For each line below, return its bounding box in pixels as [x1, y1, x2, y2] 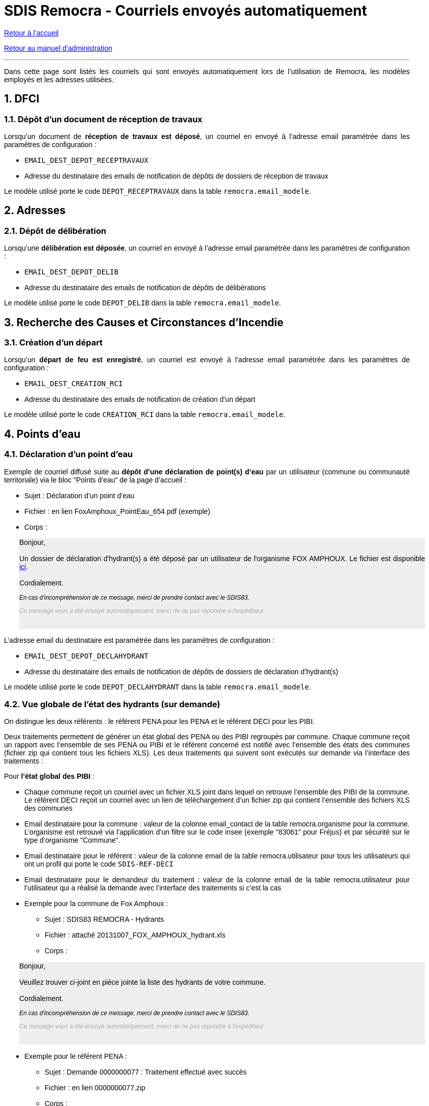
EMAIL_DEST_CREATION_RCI [24, 379, 123, 388]
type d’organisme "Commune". [24, 836, 120, 845]
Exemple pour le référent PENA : [24, 1052, 127, 1061]
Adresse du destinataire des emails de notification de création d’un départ [24, 395, 256, 404]
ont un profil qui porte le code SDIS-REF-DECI [24, 860, 174, 869]
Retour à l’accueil [4, 28, 59, 37]
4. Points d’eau [4, 427, 81, 440]
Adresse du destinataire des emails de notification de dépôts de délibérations [24, 284, 266, 292]
